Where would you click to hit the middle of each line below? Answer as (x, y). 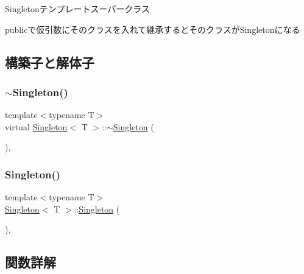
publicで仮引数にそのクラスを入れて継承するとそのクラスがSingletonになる (153, 29)
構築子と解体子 (50, 62)
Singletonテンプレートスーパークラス (77, 9)
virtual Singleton (36, 126)
